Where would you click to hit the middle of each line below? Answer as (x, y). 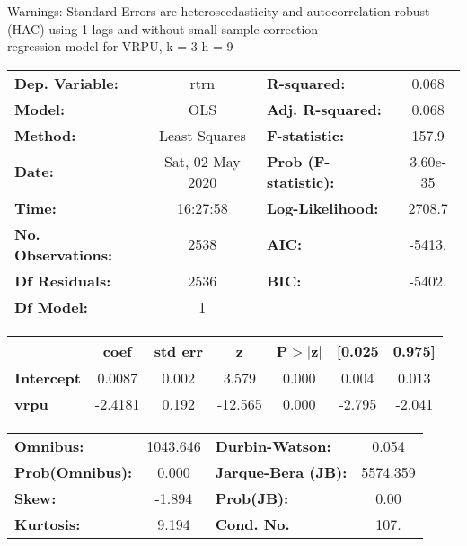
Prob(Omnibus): (74, 471)
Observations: (64, 254)
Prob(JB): (252, 498)
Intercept (48, 377)
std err (178, 350)
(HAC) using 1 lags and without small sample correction (163, 28)
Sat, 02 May (202, 161)
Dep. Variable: (66, 83)
